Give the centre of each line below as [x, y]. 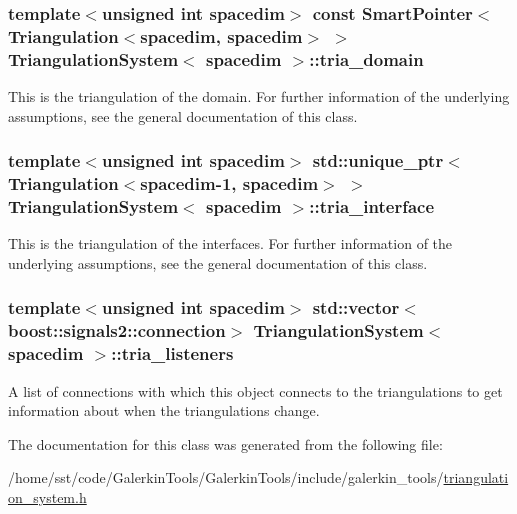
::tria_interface [372, 206]
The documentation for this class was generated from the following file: [225, 443]
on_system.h [47, 496]
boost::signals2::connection [117, 330]
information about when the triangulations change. [164, 410]
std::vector [356, 307]
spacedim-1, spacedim [229, 183]
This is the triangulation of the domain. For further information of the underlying [259, 96]
